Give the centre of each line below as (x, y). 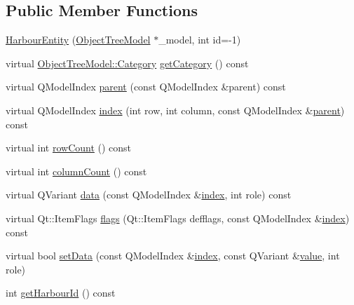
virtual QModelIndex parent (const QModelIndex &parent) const (146, 87)
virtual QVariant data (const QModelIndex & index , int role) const (149, 195)
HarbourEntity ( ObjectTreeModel (78, 40)
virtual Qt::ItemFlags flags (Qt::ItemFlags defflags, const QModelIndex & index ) (178, 218)
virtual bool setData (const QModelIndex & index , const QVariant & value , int (173, 256)
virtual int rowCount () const (69, 148)
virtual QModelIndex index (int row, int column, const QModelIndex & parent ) (175, 110)
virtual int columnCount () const (76, 171)
